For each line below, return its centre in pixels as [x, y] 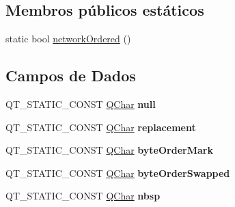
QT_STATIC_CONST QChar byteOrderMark [109, 150]
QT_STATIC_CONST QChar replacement [101, 127]
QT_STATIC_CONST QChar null [81, 104]
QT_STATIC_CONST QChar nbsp [83, 196]
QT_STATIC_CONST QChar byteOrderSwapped [118, 172]
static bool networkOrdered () [68, 39]
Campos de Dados [71, 75]
